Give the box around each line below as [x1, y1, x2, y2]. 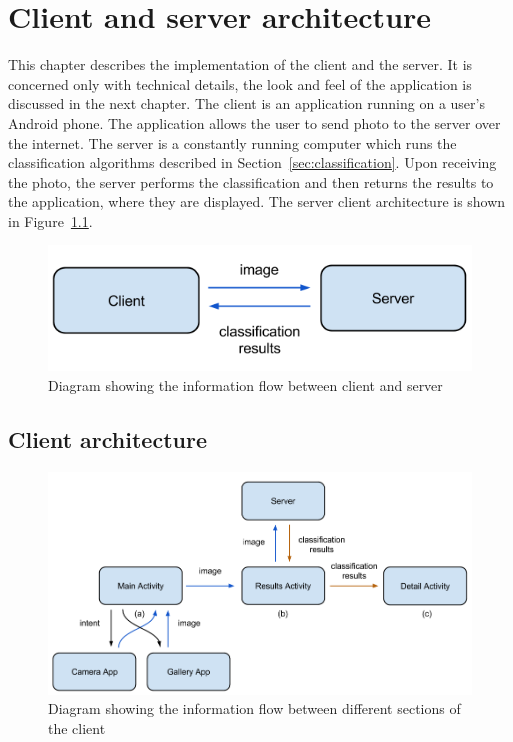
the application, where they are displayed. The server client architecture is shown [8, 191, 506, 212]
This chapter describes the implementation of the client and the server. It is [8, 54, 473, 75]
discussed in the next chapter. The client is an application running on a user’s [8, 93, 485, 114]
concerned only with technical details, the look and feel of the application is [8, 73, 472, 94]
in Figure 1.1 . [8, 210, 93, 231]
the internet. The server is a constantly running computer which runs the [8, 132, 457, 153]
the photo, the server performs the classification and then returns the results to [8, 171, 494, 192]
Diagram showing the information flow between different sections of [48, 698, 461, 719]
